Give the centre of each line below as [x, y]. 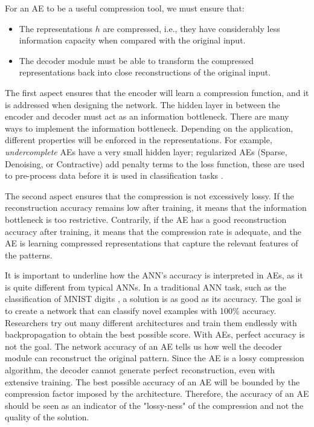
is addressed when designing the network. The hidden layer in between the [143, 104]
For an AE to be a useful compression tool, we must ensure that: [125, 8]
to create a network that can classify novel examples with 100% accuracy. [141, 311]
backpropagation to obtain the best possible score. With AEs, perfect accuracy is [155, 334]
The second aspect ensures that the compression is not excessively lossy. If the [149, 195]
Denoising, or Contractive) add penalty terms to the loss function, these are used [155, 163]
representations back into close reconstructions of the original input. [145, 72]
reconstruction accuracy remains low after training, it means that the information [156, 207]
